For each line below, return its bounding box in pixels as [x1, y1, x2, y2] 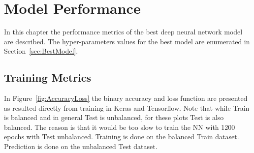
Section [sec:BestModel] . [4, 46, 78, 56]
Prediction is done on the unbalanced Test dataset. [4, 141, 158, 152]
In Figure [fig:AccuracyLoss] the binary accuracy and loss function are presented [4, 93, 248, 103]
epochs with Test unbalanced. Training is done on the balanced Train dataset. [4, 131, 239, 142]
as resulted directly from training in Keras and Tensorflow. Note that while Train [4, 102, 250, 113]
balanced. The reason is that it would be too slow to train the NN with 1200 [4, 122, 235, 132]
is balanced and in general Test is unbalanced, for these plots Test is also [4, 112, 224, 122]
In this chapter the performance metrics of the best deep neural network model [4, 27, 243, 37]
